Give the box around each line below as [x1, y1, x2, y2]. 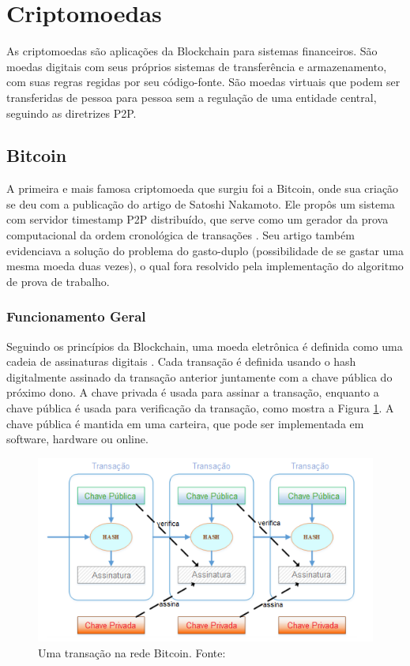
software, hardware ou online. [6, 431, 149, 447]
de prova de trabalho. [6, 273, 110, 289]
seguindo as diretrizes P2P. [6, 104, 137, 121]
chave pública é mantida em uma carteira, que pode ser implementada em [6, 415, 364, 431]
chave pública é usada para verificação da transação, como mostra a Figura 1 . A [6, 400, 394, 416]
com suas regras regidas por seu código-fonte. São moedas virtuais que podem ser [6, 73, 401, 90]
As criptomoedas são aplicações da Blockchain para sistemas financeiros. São [6, 43, 378, 59]
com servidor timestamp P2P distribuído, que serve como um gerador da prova [6, 211, 389, 228]
